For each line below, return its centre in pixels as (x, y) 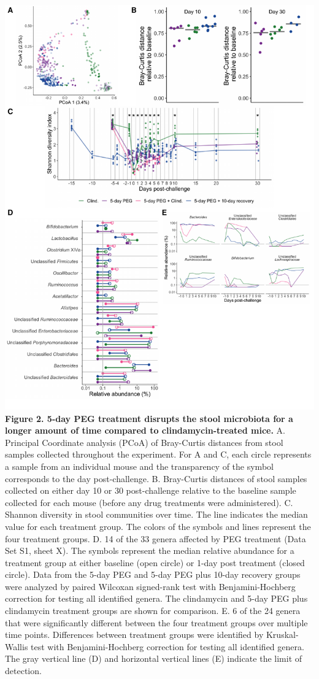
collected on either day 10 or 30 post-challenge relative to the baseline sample (151, 490)
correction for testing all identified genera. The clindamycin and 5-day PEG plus (156, 598)
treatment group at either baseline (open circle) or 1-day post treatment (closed (155, 562)
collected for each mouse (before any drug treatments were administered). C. (149, 502)
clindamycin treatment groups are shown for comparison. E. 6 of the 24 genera (153, 611)
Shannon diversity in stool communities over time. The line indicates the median (156, 514)
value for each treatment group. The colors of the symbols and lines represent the (158, 526)
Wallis (17, 646)
